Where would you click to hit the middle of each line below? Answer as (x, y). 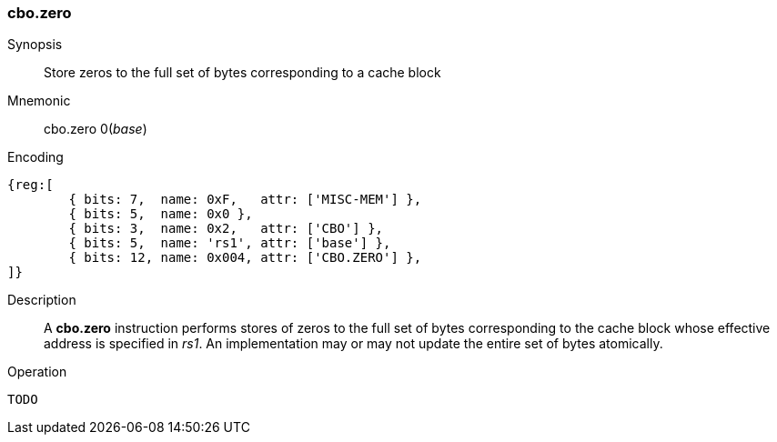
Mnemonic (39, 101)
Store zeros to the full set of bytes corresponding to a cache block (242, 73)
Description (42, 300)
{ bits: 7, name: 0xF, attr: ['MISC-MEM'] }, (245, 200)
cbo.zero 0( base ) (96, 129)
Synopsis (35, 45)
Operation (37, 372)
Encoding (35, 157)
